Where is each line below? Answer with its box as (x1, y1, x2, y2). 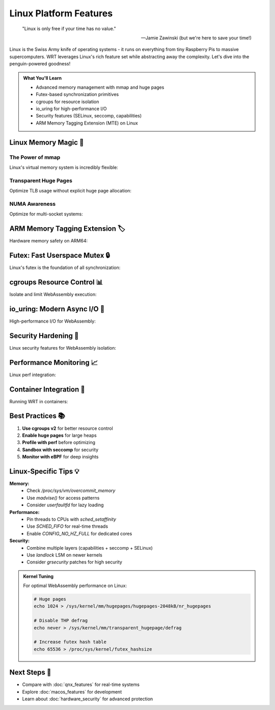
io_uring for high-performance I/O (36, 106, 107, 112)
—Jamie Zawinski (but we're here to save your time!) (141, 35, 252, 41)
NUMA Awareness (9, 200, 56, 207)
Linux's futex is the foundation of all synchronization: (9, 264, 121, 271)
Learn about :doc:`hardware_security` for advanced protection (22, 696, 153, 702)
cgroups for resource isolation (36, 99, 99, 105)
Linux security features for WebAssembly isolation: (9, 345, 117, 351)
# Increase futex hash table (34, 639, 107, 645)
